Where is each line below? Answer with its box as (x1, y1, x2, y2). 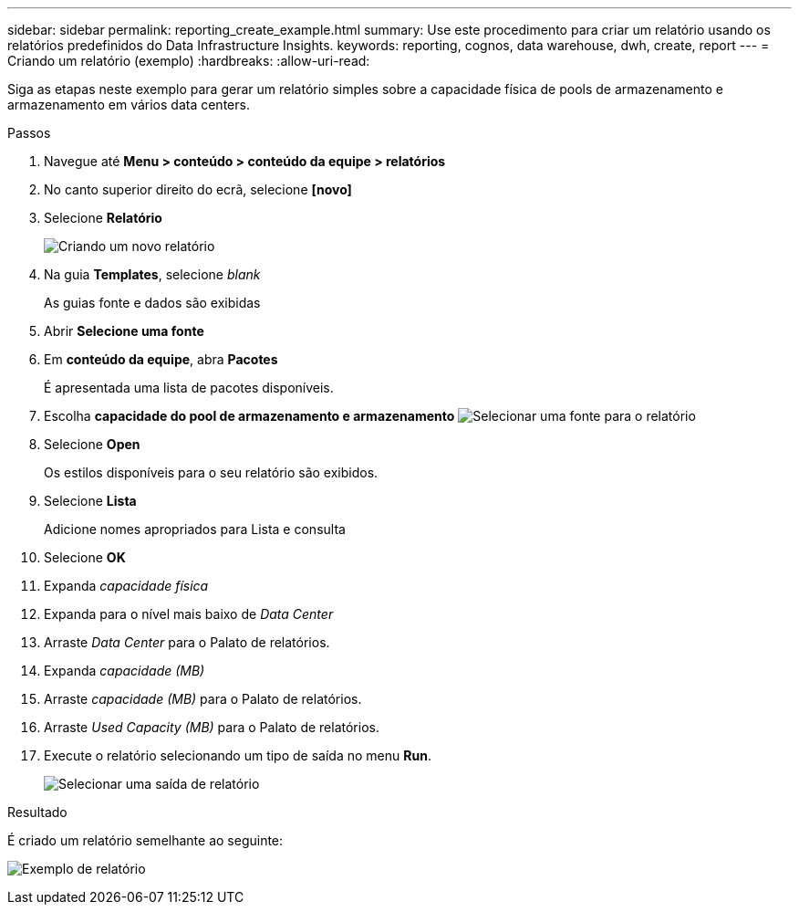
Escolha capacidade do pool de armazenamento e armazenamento (44, 408, 455, 424)
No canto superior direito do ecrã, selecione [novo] (44, 182, 352, 197)
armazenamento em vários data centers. (7, 97, 250, 112)
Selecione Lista (44, 493, 137, 508)
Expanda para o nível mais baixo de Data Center (44, 606, 334, 622)
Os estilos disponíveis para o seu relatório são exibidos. (44, 465, 379, 480)
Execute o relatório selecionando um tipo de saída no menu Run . (44, 748, 431, 763)
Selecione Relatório (44, 210, 162, 225)
